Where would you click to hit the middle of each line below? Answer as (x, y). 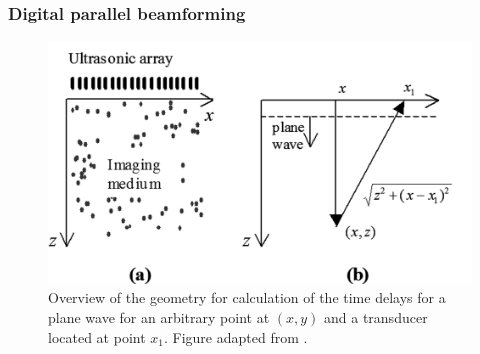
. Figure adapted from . (236, 336)
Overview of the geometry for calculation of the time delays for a (247, 297)
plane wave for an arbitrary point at (159, 316)
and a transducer (376, 316)
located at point (97, 336)
